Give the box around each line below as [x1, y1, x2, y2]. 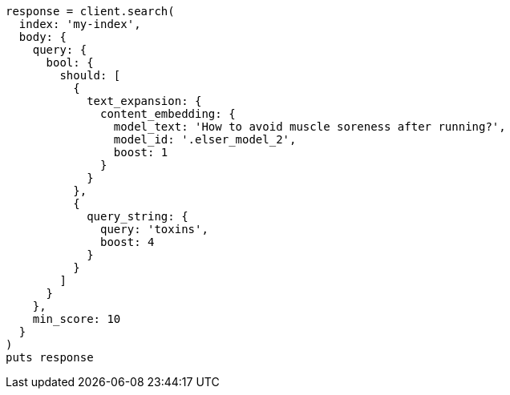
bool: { [46, 56, 94, 69]
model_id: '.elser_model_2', [113, 133, 297, 146]
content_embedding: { [100, 107, 236, 120]
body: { [18, 30, 67, 43]
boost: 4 [100, 236, 155, 248]
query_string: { [87, 210, 188, 223]
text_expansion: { [87, 95, 202, 107]
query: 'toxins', [100, 223, 208, 236]
